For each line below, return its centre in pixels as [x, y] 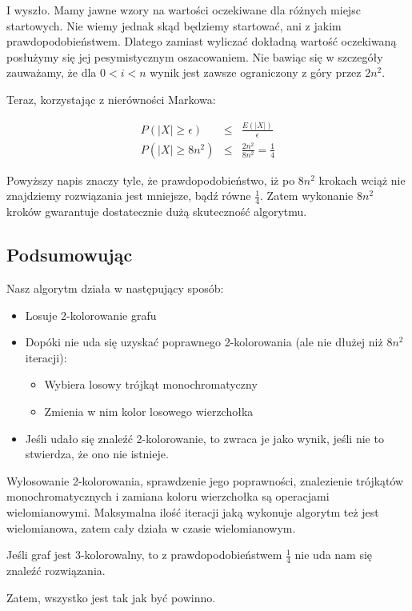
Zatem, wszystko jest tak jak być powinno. [111, 597]
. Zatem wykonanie [307, 196]
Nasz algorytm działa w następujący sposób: [115, 288]
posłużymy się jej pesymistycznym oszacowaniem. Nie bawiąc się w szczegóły [195, 56]
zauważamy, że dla [52, 72]
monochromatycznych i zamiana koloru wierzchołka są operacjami [168, 496]
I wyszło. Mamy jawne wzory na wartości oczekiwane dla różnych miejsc [184, 10]
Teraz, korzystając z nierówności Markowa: [111, 99]
